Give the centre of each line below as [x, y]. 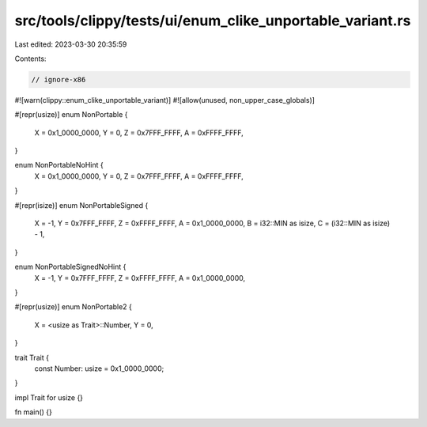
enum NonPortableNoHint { [59, 165]
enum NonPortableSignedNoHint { [70, 267]
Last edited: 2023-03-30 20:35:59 [71, 44]
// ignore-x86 [59, 79]
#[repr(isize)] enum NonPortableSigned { [81, 205]
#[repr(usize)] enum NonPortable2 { [73, 307]
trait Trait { [32, 357]
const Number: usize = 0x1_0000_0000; [99, 368]
